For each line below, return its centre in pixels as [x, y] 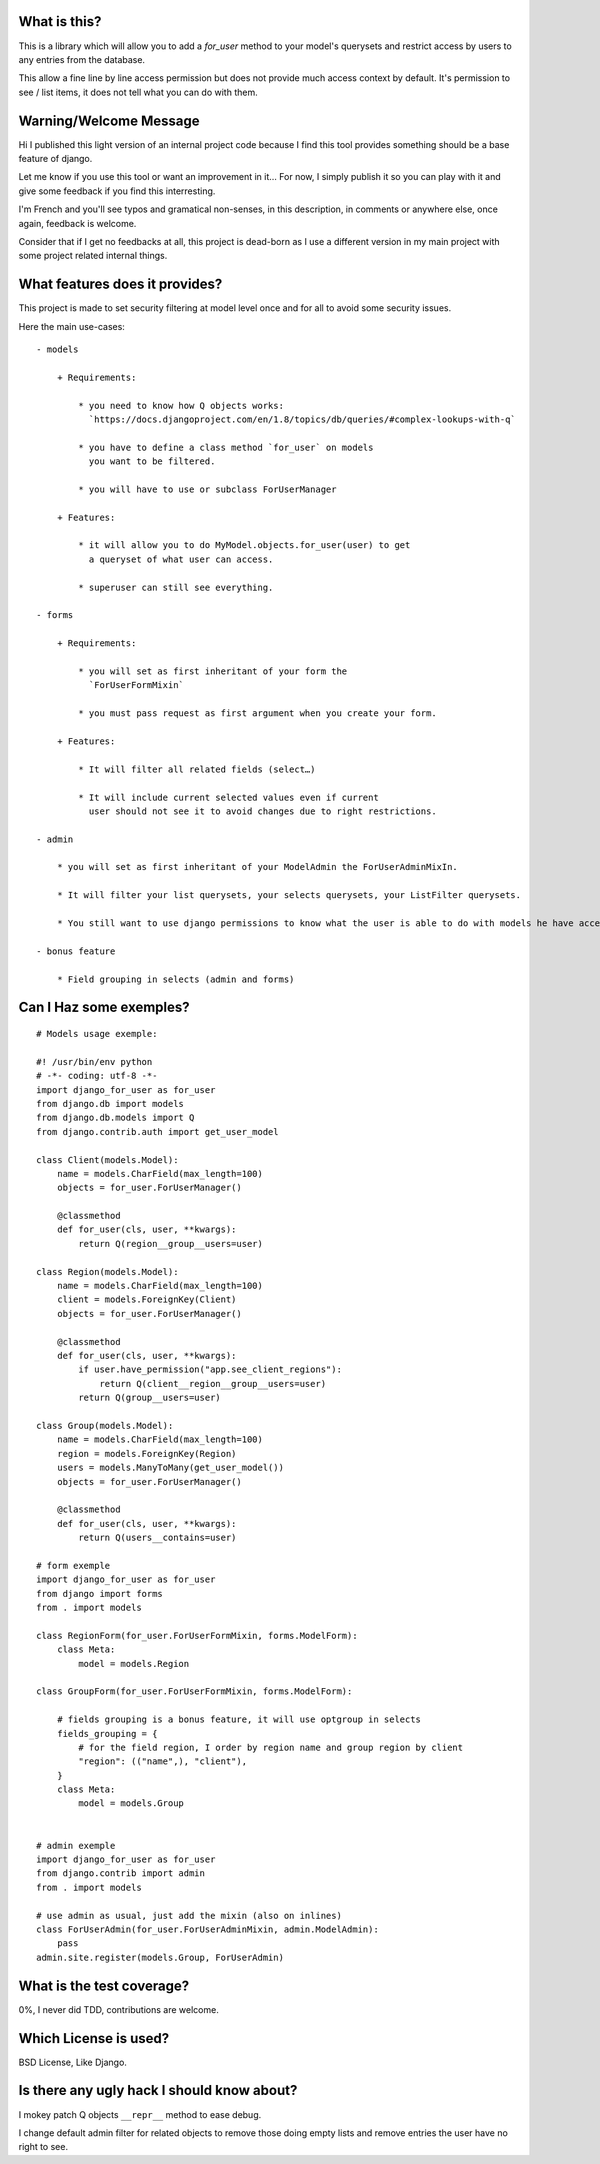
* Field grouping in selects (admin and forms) [175, 979]
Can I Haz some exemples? [104, 1007]
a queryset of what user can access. [181, 559]
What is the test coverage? [104, 1985]
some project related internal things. [93, 256]
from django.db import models [110, 1103]
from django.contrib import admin [120, 1873]
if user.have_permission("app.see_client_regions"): [210, 1369]
